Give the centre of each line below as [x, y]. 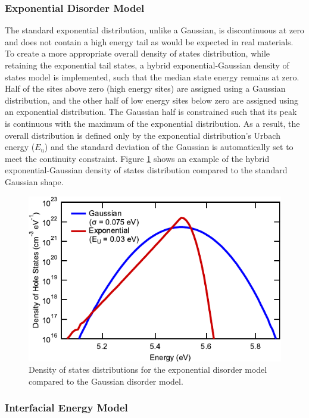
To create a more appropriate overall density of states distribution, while [138, 53]
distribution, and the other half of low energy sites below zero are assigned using [152, 100]
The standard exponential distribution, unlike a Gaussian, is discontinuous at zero [154, 30]
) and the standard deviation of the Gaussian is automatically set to [169, 147]
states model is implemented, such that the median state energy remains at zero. [152, 77]
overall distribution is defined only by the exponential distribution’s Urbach [143, 135]
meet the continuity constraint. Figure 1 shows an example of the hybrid [137, 158]
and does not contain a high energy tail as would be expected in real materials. [149, 41]
